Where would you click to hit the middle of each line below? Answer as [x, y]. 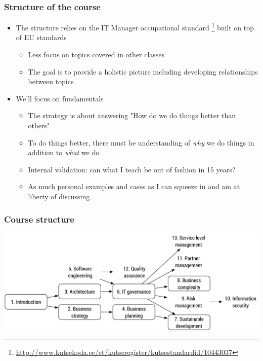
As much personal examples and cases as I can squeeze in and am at [134, 186]
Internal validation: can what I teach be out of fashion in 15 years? [132, 169]
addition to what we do [64, 152]
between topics [51, 81]
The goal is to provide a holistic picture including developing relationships [143, 71]
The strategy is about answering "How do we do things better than [132, 115]
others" [39, 125]
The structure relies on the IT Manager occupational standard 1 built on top [135, 27]
